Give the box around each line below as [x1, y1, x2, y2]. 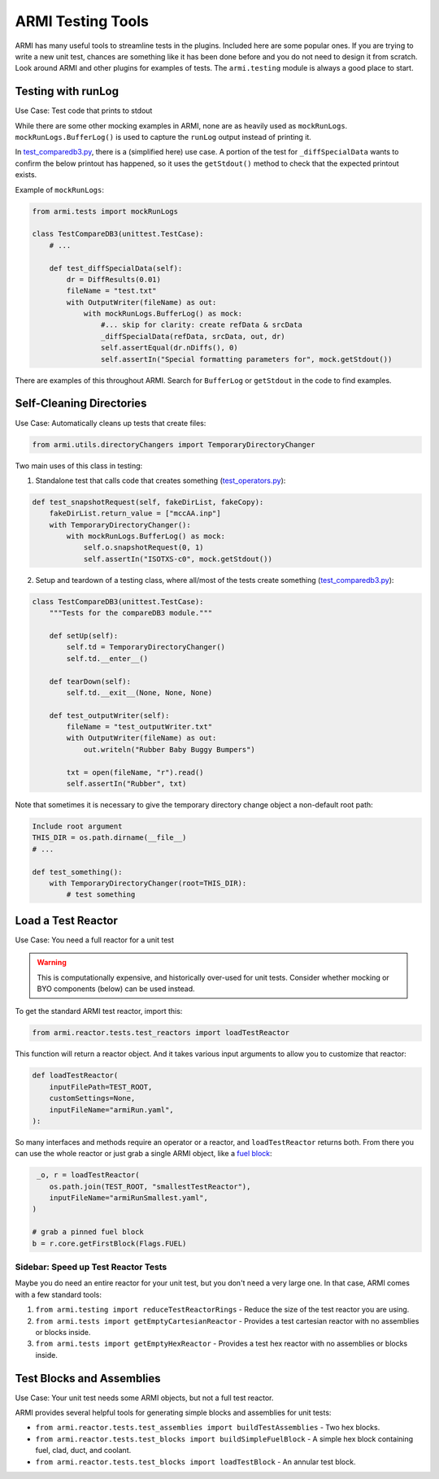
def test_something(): [32, 867, 123, 877]
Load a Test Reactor [15, 913, 118, 927]
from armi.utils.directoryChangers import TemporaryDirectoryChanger [32, 440, 315, 449]
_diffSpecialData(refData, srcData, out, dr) [100, 332, 285, 341]
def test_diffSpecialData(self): [49, 263, 183, 272]
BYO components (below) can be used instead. [37, 984, 195, 994]
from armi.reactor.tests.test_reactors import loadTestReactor [32, 1029, 290, 1037]
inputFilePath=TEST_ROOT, [49, 1082, 153, 1091]
